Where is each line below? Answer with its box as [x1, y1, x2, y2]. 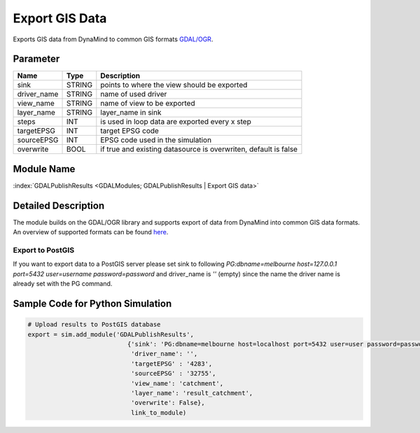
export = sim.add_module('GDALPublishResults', [27, 330, 194, 339]
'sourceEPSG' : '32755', [130, 369, 216, 378]
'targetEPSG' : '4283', [130, 360, 213, 367]
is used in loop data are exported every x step [100, 117, 251, 127]
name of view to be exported [100, 99, 195, 108]
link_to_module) [130, 409, 187, 416]
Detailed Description [13, 199, 105, 211]
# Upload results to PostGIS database [27, 320, 161, 329]
